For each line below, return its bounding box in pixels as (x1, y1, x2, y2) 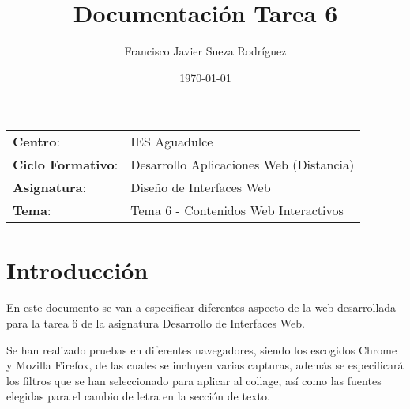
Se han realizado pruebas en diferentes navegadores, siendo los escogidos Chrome (6, 341, 397, 358)
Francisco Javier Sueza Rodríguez (124, 43, 287, 59)
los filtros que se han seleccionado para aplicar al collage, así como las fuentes (6, 372, 382, 388)
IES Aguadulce (130, 132, 213, 151)
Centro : (13, 132, 60, 151)
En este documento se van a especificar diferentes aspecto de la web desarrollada (6, 299, 397, 316)
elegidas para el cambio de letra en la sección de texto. (6, 388, 270, 404)
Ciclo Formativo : (13, 155, 118, 174)
